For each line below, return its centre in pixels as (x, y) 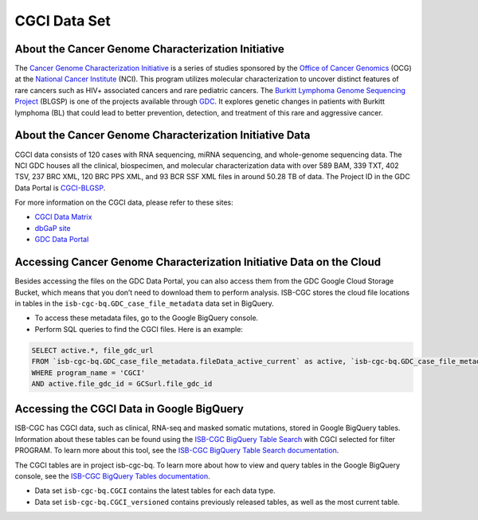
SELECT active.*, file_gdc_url (93, 350)
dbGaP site (53, 228)
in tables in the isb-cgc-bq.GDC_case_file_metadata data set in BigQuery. (144, 303)
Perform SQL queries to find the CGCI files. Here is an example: (139, 329)
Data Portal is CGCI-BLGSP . (60, 188)
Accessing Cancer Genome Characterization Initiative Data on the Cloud (198, 262)
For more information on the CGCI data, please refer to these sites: (124, 202)
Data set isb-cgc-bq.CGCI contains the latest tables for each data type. (155, 491)
